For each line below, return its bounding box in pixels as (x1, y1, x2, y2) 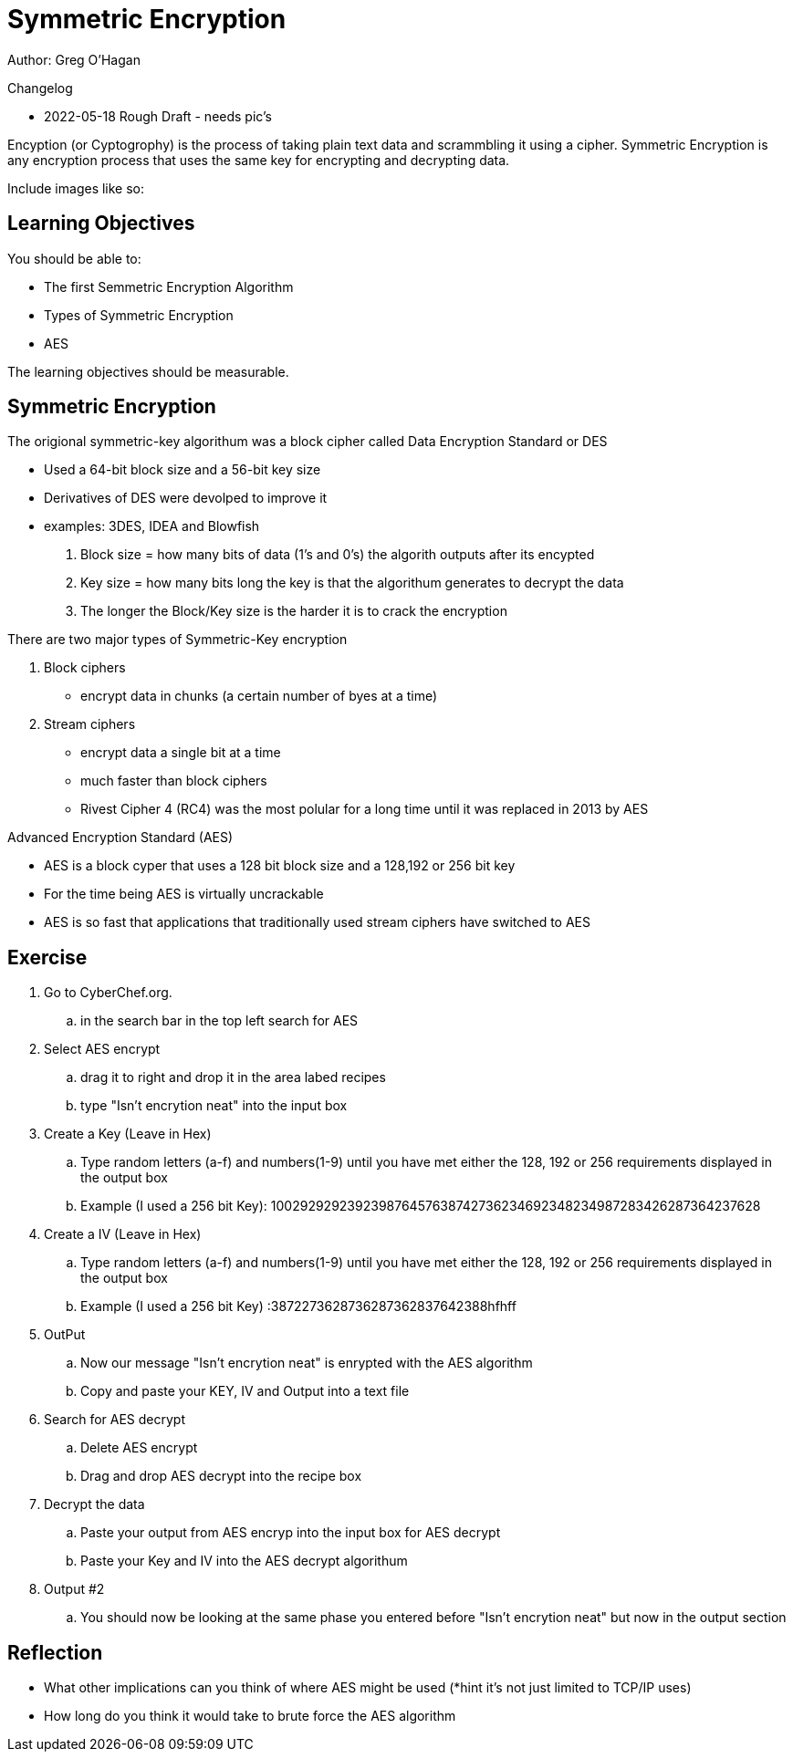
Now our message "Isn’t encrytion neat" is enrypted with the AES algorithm (80, 1355, 533, 1371)
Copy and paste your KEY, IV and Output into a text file (80, 1383, 410, 1400)
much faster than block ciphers (80, 773, 267, 789)
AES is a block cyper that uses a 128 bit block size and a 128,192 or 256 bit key (44, 858, 516, 874)
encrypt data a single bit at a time (80, 744, 281, 761)
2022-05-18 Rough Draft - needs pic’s (44, 108, 272, 124)
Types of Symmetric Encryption (44, 307, 234, 323)
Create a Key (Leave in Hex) (44, 1126, 212, 1142)
